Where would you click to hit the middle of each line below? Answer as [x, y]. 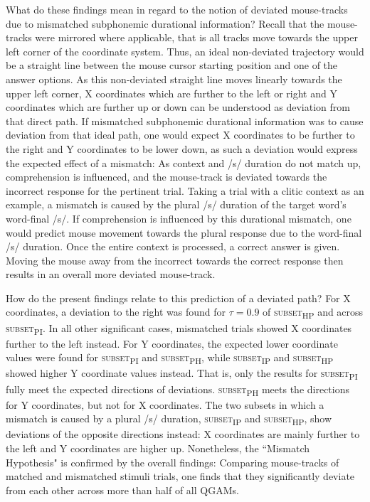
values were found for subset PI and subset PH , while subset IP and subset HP [170, 358]
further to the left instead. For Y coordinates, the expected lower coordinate [172, 343]
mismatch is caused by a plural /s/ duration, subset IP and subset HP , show [169, 420]
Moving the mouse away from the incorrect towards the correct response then [175, 260]
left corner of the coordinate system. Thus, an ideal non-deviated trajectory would [185, 51]
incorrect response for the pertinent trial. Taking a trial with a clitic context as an [185, 190]
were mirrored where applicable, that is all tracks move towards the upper [196, 37]
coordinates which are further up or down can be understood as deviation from [178, 107]
